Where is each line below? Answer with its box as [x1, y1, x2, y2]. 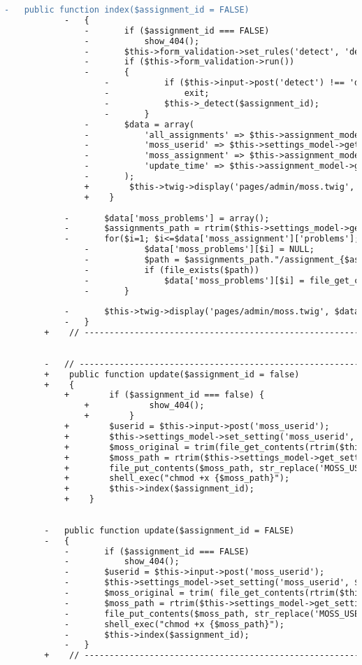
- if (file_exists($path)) [84, 265, 260, 275]
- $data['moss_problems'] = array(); [64, 213, 270, 223]
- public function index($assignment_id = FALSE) [4, 5, 249, 15]
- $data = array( [84, 119, 195, 129]
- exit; [104, 88, 210, 98]
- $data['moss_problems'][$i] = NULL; [84, 244, 314, 255]
